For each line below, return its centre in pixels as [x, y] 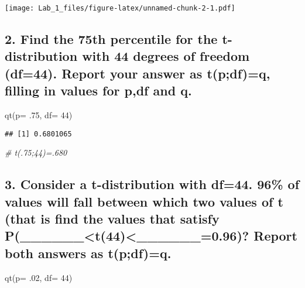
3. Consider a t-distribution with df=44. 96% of [152, 184]
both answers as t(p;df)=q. [88, 253]
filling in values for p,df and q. [98, 90]
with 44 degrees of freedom [166, 56]
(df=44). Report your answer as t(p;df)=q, [138, 73]
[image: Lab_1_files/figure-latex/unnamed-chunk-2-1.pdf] [120, 8]
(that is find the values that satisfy [112, 219]
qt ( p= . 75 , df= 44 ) [39, 115]
